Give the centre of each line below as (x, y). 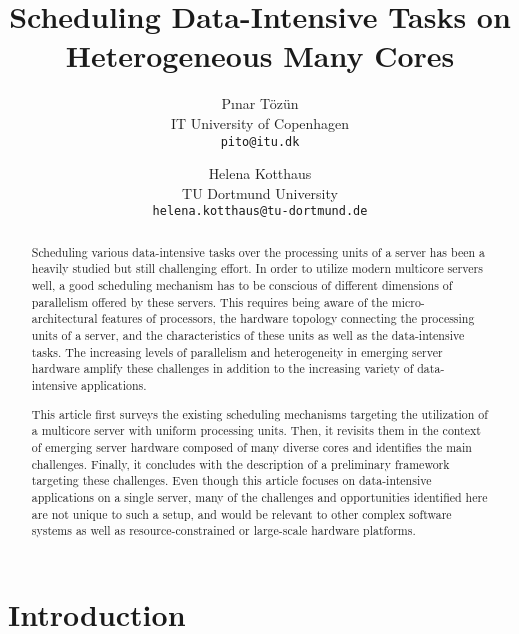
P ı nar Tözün (260, 103)
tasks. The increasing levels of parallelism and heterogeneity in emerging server (237, 351)
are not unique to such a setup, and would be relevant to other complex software (241, 513)
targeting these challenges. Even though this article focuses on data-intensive (231, 480)
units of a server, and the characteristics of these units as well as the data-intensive (248, 335)
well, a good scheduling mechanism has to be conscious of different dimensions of (242, 285)
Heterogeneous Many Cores (260, 55)
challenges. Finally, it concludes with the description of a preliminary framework (240, 463)
